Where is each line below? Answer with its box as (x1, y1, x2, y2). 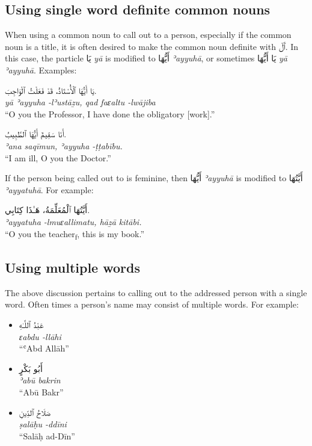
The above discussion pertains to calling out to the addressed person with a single (5, 286, 307, 299)
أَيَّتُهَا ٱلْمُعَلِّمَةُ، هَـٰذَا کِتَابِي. (5, 203, 90, 216)
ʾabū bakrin (19, 374, 61, 386)
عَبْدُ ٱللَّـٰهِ (19, 318, 44, 331)
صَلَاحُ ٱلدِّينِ (19, 406, 50, 418)
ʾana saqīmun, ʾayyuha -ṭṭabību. (5, 139, 123, 152)
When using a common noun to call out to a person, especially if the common (5, 28, 292, 41)
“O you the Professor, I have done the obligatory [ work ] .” (5, 107, 215, 120)
